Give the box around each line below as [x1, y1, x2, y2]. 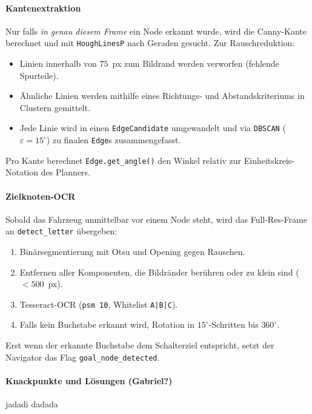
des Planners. [41, 166, 91, 178]
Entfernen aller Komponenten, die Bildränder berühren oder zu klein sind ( [19, 265, 299, 278]
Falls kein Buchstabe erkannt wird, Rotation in [19, 318, 195, 331]
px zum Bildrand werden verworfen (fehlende [112, 57, 279, 70]
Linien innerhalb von [19, 57, 97, 70]
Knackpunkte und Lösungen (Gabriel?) [5, 374, 173, 387]
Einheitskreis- [244, 154, 294, 166]
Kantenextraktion [5, 1, 81, 14]
